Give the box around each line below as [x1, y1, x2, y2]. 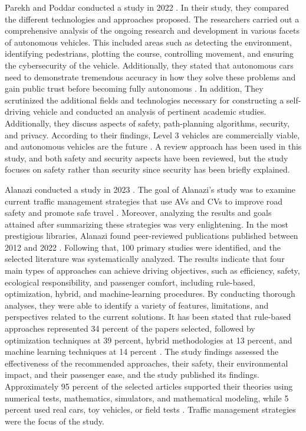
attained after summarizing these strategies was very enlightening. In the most [5, 218, 288, 230]
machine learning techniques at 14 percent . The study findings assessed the [5, 345, 279, 358]
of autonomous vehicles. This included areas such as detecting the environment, [5, 35, 292, 48]
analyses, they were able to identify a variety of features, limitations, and [5, 299, 269, 311]
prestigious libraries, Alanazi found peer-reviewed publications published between [5, 229, 298, 242]
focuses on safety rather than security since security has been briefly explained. [5, 163, 290, 176]
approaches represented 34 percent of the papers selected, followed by [5, 322, 255, 335]
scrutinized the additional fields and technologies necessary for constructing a [5, 93, 284, 106]
